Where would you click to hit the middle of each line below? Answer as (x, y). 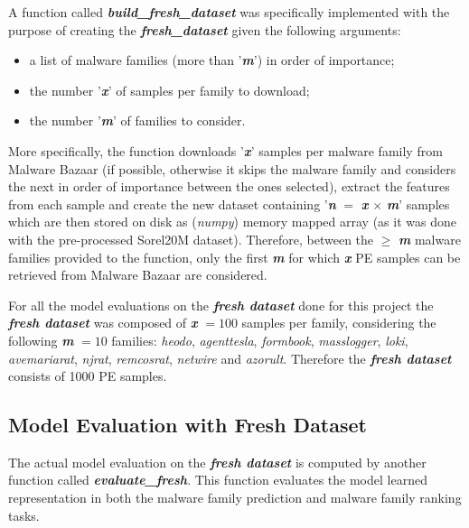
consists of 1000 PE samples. (88, 376)
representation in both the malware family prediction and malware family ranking (235, 498)
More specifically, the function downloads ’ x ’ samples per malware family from (225, 150)
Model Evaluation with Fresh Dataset (188, 425)
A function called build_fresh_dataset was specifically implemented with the (229, 12)
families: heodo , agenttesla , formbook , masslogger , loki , (260, 340)
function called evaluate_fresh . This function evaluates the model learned (218, 480)
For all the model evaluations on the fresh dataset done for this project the (221, 305)
